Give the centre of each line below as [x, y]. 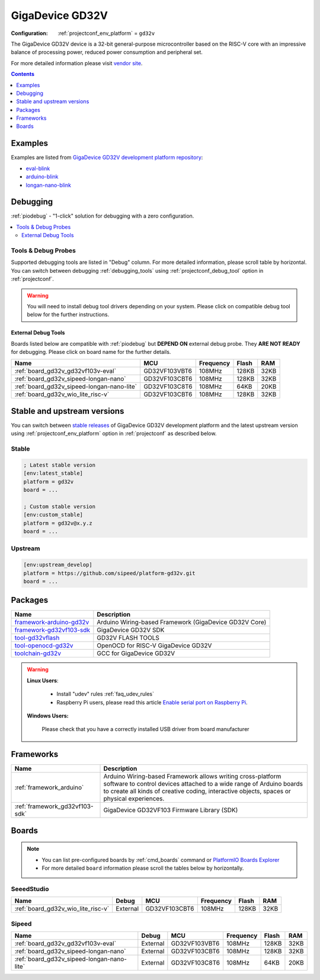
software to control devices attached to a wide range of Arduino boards [203, 784]
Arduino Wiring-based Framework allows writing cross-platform [192, 777]
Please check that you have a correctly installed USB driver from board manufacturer [145, 729]
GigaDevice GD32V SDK [131, 630]
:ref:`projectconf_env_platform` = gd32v [106, 33]
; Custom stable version [60, 506]
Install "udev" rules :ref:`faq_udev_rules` [105, 694]
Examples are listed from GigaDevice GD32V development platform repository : [107, 158]
